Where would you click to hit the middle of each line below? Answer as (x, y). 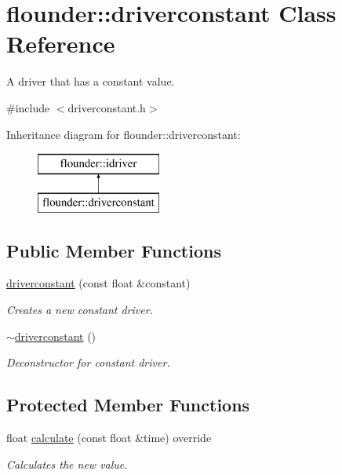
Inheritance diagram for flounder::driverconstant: (124, 134)
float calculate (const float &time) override (109, 438)
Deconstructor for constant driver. (88, 362)
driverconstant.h (107, 107)
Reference (61, 44)
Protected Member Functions (128, 405)
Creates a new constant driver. (80, 310)
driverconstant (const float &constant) (98, 283)
